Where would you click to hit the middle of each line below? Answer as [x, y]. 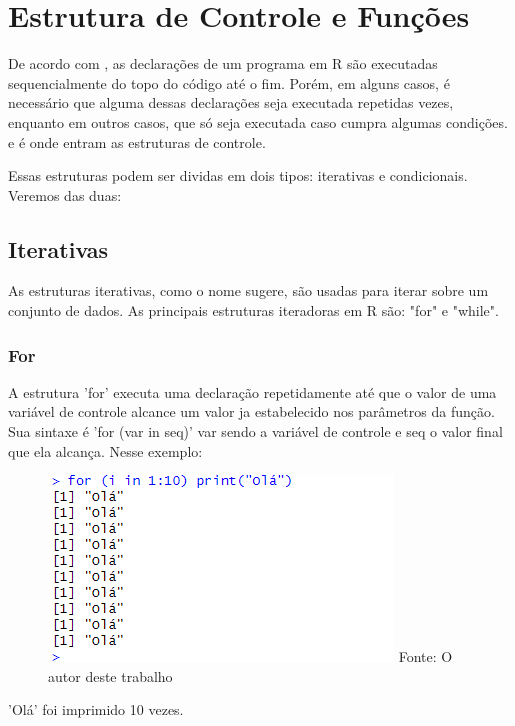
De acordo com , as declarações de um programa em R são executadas [223, 63]
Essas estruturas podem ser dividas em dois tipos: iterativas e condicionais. [238, 175]
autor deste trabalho [110, 675]
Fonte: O [425, 656]
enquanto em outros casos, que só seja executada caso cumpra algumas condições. [258, 121]
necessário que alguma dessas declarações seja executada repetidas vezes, [231, 102]
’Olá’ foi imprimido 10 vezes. [96, 709]
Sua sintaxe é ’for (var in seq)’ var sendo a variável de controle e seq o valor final [255, 431]
